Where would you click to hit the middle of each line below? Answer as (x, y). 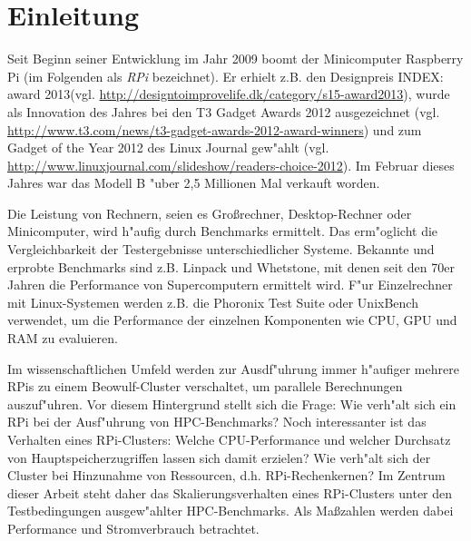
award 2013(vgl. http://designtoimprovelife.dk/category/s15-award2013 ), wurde (229, 94)
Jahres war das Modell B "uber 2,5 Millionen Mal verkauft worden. (194, 183)
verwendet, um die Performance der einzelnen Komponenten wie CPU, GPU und (232, 320)
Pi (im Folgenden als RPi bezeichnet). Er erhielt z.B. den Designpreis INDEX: (226, 76)
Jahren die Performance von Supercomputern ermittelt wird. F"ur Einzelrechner (230, 285)
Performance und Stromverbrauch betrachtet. (133, 528)
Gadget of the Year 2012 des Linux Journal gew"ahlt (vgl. (168, 148)
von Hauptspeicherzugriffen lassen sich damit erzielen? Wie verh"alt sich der (219, 457)
